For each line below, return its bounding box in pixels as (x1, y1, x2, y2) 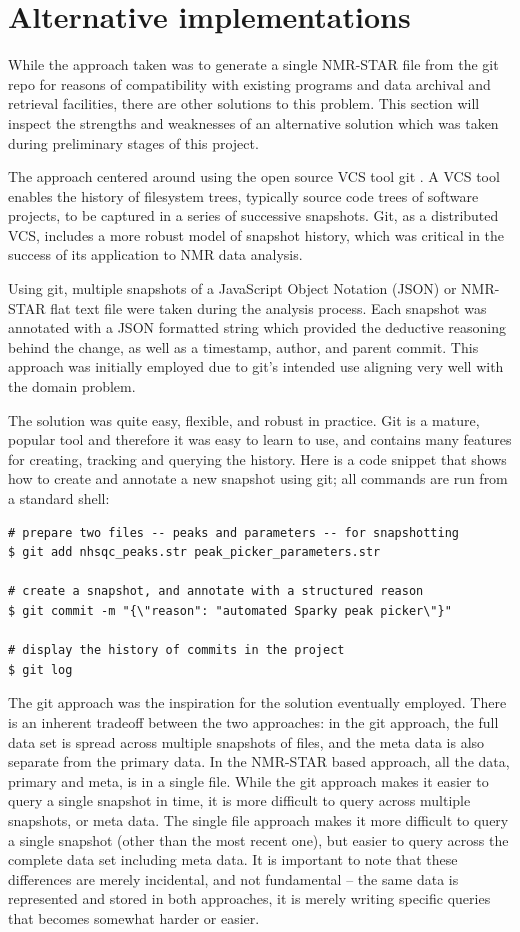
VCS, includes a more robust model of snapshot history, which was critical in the (8, 224, 505, 245)
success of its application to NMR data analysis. (8, 244, 303, 265)
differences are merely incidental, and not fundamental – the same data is (8, 868, 459, 889)
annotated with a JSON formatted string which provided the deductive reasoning (8, 317, 506, 338)
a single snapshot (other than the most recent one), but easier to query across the (8, 829, 509, 850)
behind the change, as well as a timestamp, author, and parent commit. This (8, 336, 479, 357)
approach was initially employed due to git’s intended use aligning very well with (8, 356, 504, 377)
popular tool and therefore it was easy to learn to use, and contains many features (8, 429, 512, 450)
